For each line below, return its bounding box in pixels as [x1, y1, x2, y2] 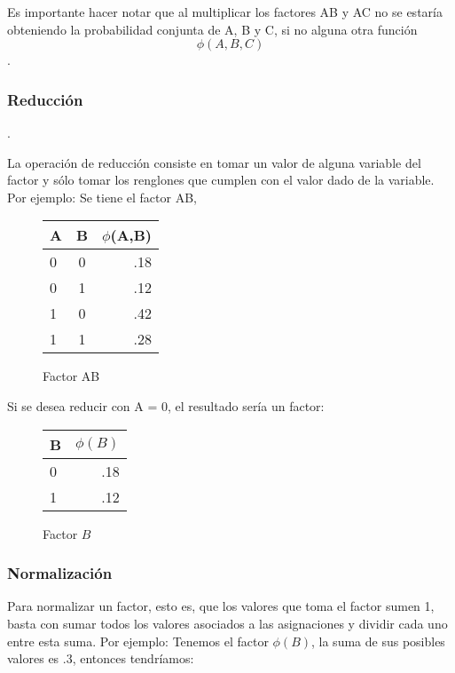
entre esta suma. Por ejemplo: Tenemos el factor [7, 631, 269, 650]
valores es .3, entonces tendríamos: [7, 649, 194, 668]
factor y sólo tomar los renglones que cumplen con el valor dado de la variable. [7, 170, 435, 189]
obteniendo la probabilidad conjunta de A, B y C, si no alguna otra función [7, 20, 418, 38]
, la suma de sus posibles [311, 631, 445, 650]
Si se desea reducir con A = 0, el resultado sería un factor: [7, 396, 325, 415]
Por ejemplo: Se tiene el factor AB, [7, 187, 197, 206]
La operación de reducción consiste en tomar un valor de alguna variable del [7, 153, 421, 171]
